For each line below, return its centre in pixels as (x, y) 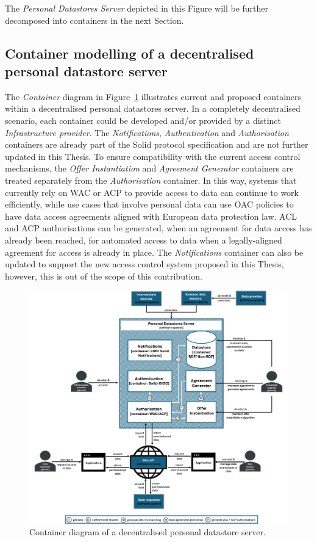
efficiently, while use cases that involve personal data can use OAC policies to (149, 204)
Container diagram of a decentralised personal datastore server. (148, 532)
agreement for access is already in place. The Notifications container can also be (154, 252)
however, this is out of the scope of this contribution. (104, 276)
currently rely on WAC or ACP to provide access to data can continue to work (152, 192)
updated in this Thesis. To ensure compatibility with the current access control (153, 156)
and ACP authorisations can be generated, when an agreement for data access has (158, 228)
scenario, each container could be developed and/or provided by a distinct (143, 120)
